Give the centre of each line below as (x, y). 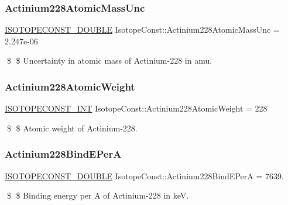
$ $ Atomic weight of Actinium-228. (72, 128)
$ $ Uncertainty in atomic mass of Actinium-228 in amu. (109, 60)
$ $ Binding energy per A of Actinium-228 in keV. (98, 195)
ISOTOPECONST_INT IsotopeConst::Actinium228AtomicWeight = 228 (136, 108)
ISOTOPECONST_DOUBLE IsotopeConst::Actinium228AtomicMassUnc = (142, 29)
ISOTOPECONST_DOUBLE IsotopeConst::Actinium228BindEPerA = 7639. (144, 176)
